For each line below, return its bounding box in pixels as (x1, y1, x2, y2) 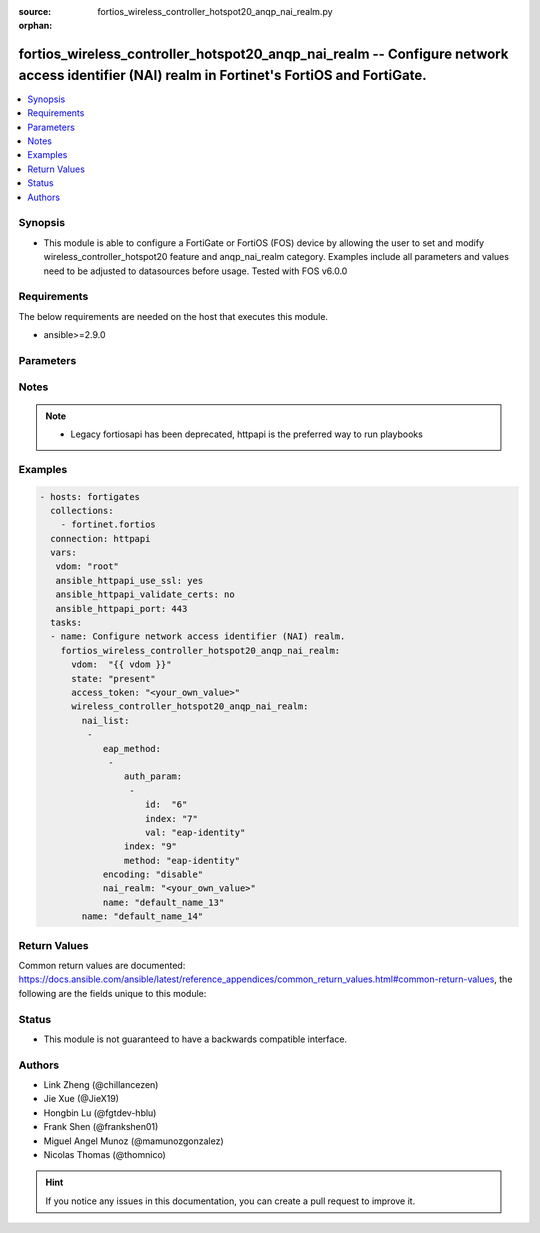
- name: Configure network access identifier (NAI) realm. (50, 631, 346, 642)
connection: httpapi (50, 533, 151, 544)
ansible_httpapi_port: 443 (55, 603, 188, 614)
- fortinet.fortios (60, 519, 157, 530)
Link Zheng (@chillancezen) (43, 1079, 159, 1091)
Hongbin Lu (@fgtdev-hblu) (43, 1106, 157, 1119)
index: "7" (145, 813, 199, 824)
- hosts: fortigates (39, 491, 140, 502)
